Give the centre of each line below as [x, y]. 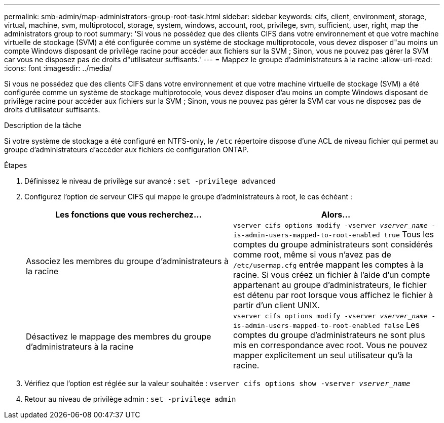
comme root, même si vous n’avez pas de [312, 255]
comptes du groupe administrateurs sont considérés [333, 244]
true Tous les [409, 234]
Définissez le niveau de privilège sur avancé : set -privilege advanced [150, 181]
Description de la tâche [43, 125]
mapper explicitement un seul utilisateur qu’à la [323, 355]
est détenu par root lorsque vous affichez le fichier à [333, 295]
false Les [402, 325]
